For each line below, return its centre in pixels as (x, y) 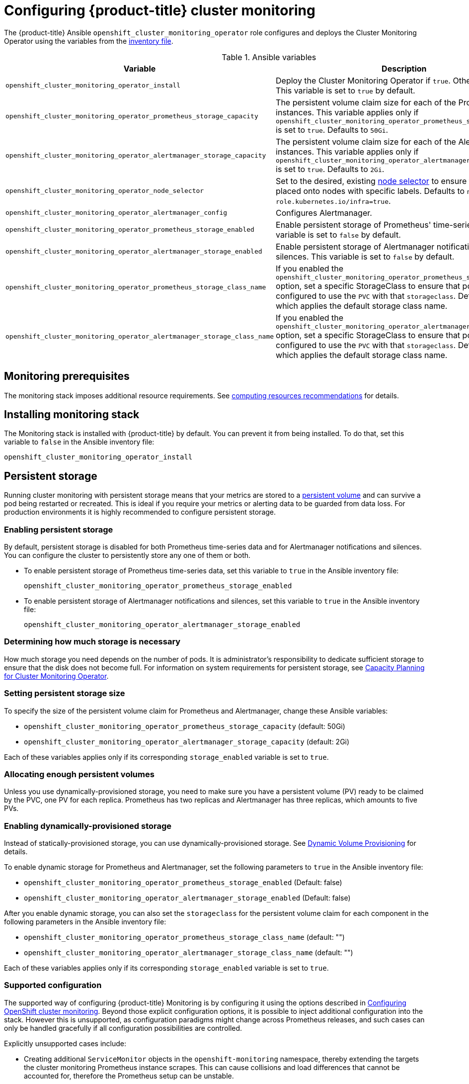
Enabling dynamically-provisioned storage (88, 826)
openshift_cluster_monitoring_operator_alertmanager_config (117, 213)
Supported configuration (53, 985)
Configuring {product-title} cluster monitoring (160, 10)
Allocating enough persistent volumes (79, 774)
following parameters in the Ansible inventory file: (85, 922)
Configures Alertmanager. (324, 213)
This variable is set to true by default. (346, 90)
